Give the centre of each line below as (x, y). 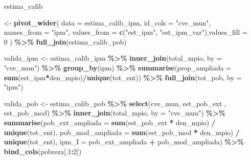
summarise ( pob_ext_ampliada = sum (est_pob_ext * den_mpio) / (110, 122)
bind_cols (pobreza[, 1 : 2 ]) (43, 151)
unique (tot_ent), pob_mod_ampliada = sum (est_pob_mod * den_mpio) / (122, 132)
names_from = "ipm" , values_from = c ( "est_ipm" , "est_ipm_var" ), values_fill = (126, 32)
